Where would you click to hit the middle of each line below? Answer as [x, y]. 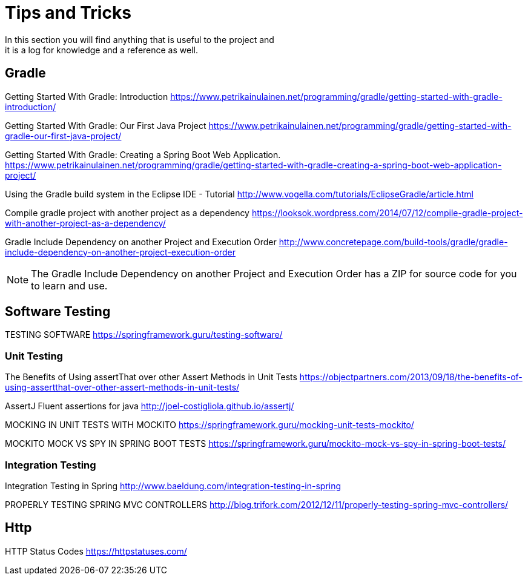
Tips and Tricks [68, 13]
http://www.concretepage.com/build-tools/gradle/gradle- [393, 242]
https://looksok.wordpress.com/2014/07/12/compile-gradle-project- [387, 213]
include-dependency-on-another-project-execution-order [120, 252]
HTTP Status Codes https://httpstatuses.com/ [96, 551]
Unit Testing [34, 356]
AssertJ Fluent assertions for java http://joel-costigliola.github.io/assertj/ [150, 406]
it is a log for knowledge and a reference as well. [101, 50]
